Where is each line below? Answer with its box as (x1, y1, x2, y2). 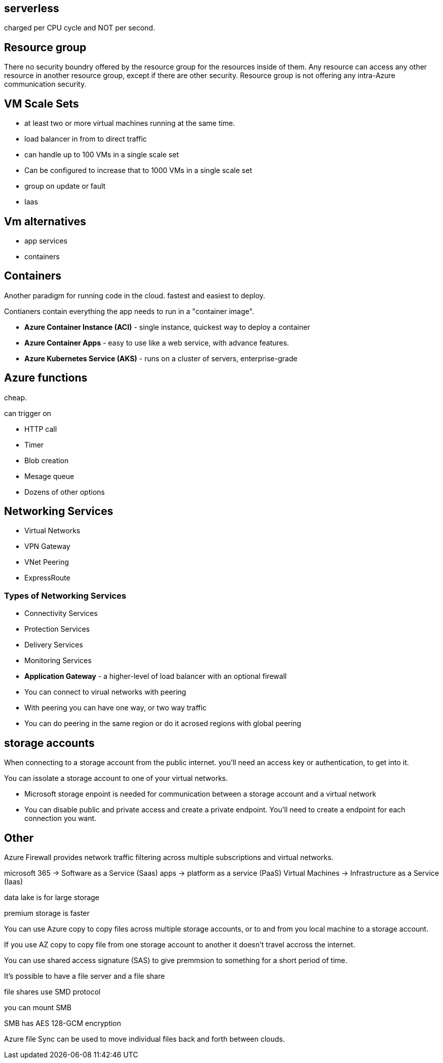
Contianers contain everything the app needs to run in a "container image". (4, 306, 254, 316)
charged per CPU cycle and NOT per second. (4, 23, 155, 32)
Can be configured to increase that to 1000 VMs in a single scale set (24, 166, 252, 175)
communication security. (4, 80, 87, 89)
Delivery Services (24, 640, 83, 649)
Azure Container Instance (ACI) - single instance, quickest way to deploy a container (24, 322, 310, 331)
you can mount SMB (4, 1003, 71, 1012)
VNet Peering (24, 558, 69, 567)
